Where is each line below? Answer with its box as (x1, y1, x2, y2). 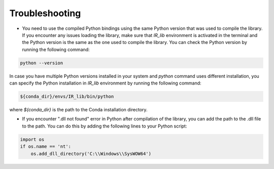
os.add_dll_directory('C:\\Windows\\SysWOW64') (30, 151, 152, 156)
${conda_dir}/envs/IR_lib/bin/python (20, 94, 114, 100)
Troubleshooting (9, 8, 81, 19)
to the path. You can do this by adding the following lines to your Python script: (22, 123, 187, 129)
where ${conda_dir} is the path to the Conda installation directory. (9, 107, 148, 113)
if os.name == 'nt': (20, 144, 71, 149)
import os (20, 137, 45, 142)
